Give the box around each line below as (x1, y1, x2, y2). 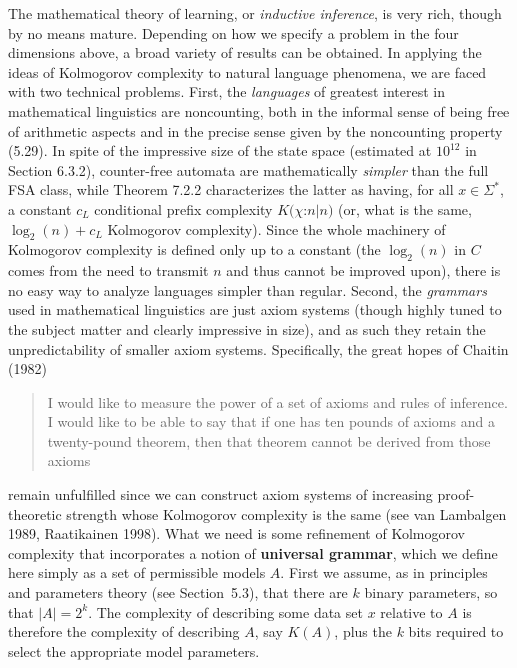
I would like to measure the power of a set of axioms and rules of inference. (47, 391, 508, 412)
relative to (380, 601, 443, 622)
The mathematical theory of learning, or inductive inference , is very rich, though (8, 3, 502, 23)
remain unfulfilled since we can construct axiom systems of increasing (8, 484, 433, 505)
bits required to (408, 621, 504, 642)
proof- (437, 484, 475, 505)
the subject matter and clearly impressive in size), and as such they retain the (8, 318, 486, 339)
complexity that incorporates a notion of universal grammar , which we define (8, 542, 498, 563)
